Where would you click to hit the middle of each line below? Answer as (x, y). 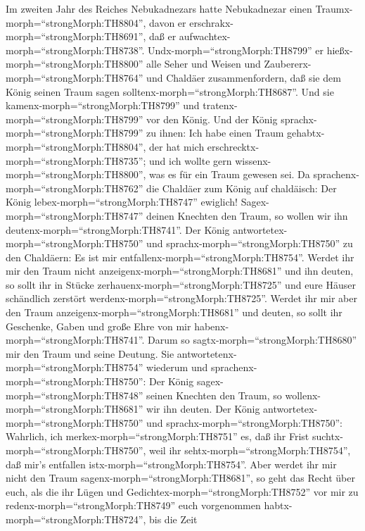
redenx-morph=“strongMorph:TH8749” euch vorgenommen (133, 505)
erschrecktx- (233, 146)
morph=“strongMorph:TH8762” (75, 188)
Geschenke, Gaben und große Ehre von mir (98, 326)
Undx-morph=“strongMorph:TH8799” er (236, 50)
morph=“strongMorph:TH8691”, (76, 36)
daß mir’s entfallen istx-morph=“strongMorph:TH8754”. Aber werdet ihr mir (171, 464)
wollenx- (303, 395)
